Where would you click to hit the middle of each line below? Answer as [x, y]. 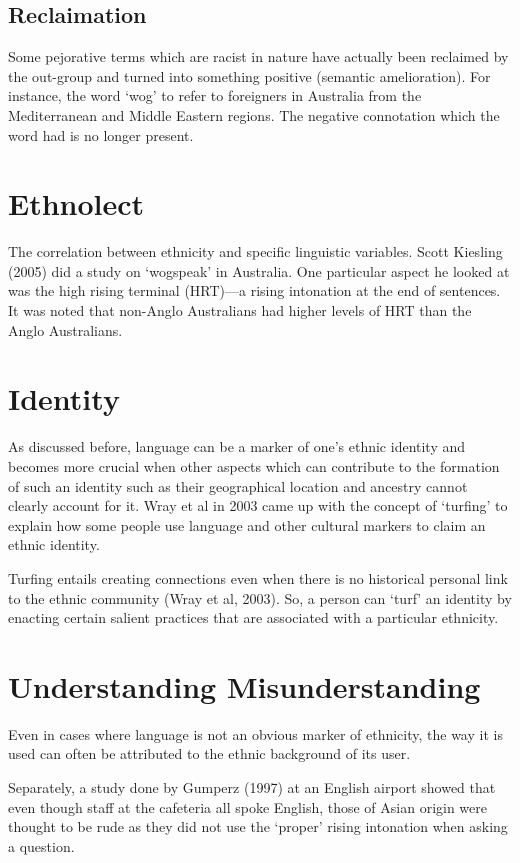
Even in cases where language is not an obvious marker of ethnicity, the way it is [255, 733]
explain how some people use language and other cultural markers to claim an [247, 524]
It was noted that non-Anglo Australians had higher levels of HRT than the [240, 310]
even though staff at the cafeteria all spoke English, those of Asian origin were [248, 806]
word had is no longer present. [101, 134]
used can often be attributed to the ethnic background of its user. [209, 753]
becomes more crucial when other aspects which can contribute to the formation [254, 465]
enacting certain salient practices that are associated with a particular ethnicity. [253, 617]
